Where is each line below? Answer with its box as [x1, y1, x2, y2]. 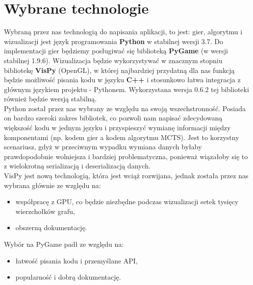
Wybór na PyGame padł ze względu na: [4, 239, 124, 249]
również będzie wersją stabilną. [4, 94, 97, 104]
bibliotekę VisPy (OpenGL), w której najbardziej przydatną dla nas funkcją [4, 65, 235, 75]
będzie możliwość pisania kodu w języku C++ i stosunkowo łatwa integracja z [4, 74, 241, 85]
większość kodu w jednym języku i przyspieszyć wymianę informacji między [4, 122, 231, 133]
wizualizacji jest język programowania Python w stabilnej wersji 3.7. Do [4, 36, 223, 46]
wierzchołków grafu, [15, 206, 75, 216]
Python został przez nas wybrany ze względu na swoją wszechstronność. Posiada [4, 103, 246, 113]
